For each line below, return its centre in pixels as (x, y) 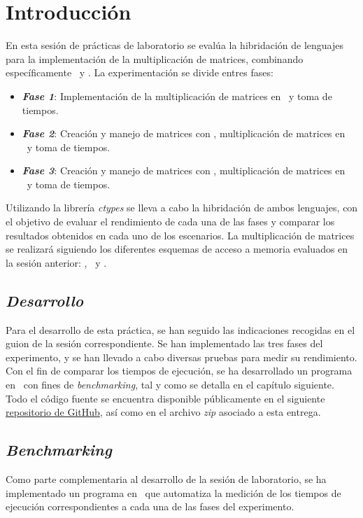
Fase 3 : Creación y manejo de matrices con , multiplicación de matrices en (184, 170)
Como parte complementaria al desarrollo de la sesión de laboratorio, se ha (166, 479)
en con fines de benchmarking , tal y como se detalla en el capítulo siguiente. (170, 385)
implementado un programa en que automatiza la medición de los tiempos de (173, 492)
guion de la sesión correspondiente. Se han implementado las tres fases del (164, 343)
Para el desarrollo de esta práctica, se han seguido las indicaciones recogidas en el (180, 329)
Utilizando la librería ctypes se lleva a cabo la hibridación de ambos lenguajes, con (182, 208)
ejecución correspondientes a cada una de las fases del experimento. (150, 506)
